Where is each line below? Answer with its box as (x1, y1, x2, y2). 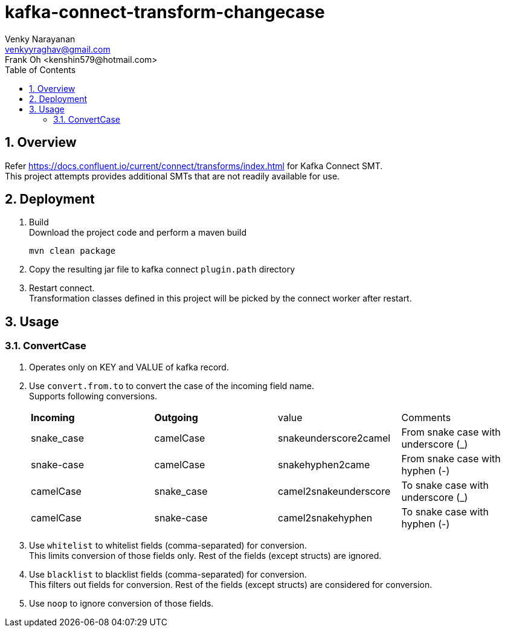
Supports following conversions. (29, 390, 158, 401)
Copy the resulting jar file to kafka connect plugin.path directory (29, 264, 295, 275)
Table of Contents (5, 64, 76, 75)
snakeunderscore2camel (278, 431, 391, 444)
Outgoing (154, 411, 198, 424)
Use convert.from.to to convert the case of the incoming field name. (29, 380, 314, 391)
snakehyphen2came (278, 458, 370, 471)
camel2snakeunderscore (278, 485, 391, 497)
